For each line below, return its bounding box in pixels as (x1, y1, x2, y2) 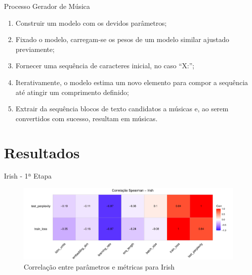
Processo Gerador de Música (4, 1, 90, 11)
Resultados (4, 142, 80, 162)
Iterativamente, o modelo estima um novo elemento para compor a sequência (15, 77, 248, 87)
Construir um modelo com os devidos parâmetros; (15, 17, 167, 28)
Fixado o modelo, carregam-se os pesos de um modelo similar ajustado (15, 34, 229, 45)
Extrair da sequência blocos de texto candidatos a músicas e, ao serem (15, 103, 229, 114)
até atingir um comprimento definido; (15, 87, 129, 97)
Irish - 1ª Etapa (4, 171, 52, 181)
